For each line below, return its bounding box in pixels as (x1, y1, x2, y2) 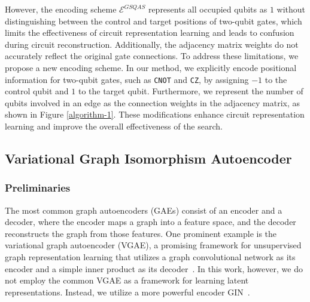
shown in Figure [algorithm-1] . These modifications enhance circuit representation (5, 108, 305, 121)
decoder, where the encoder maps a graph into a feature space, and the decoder (5, 215, 296, 228)
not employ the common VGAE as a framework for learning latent (5, 274, 249, 286)
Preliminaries (5, 180, 71, 195)
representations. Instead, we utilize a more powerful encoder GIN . (5, 285, 250, 298)
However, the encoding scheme (5, 3, 117, 15)
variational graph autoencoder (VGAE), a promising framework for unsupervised (5, 239, 302, 251)
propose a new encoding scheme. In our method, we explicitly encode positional (5, 61, 297, 73)
